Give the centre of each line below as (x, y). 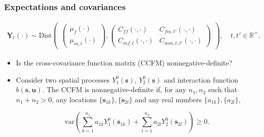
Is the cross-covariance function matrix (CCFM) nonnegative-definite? (124, 63)
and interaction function (201, 79)
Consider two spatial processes (63, 79)
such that (223, 89)
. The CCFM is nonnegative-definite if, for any (114, 89)
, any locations (74, 99)
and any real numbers (168, 99)
